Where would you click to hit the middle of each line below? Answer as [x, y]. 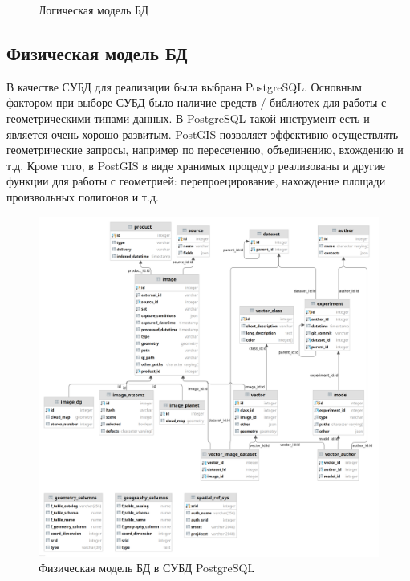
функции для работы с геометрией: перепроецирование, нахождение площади [196, 181]
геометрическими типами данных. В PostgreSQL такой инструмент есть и [188, 118]
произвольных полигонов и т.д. [83, 196]
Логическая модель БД [93, 10]
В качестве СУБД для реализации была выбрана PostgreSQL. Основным [184, 86]
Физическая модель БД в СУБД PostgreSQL [147, 568]
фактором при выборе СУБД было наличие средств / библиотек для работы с [197, 102]
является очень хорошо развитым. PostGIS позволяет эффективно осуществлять [203, 134]
